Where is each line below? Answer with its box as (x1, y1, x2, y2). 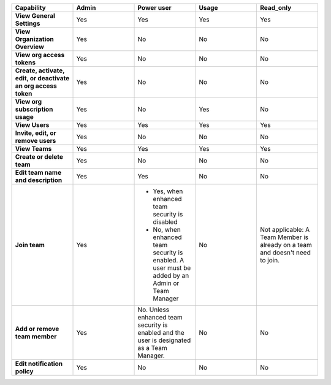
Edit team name (15, 169, 61, 177)
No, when (153, 226, 181, 234)
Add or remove (15, 325, 59, 333)
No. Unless (137, 305, 170, 314)
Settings (15, 19, 40, 28)
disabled (153, 218, 178, 226)
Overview (15, 43, 44, 51)
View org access (15, 51, 65, 59)
